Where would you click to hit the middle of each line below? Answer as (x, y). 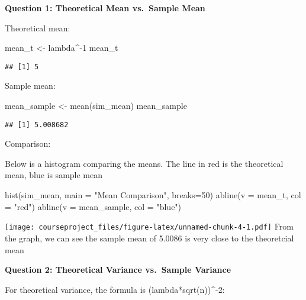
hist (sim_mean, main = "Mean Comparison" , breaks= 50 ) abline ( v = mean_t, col (153, 195)
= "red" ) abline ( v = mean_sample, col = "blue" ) (93, 206)
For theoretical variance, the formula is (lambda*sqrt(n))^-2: (115, 289)
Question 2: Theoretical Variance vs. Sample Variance (118, 270)
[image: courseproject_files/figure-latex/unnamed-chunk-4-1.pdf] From (149, 226)
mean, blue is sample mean (54, 175)
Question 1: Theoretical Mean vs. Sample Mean (105, 8)
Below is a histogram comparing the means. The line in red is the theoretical (144, 163)
